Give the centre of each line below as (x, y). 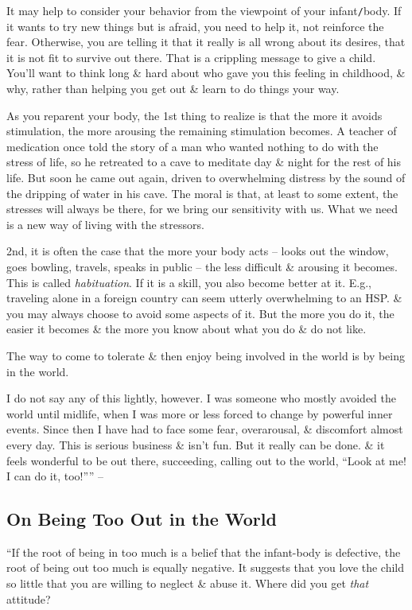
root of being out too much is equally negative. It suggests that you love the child (206, 567)
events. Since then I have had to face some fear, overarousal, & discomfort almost (205, 429)
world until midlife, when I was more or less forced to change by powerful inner (200, 413)
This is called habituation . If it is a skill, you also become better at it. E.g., (189, 282)
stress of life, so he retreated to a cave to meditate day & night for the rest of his (204, 162)
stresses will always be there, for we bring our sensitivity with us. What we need (202, 209)
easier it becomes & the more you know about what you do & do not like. (187, 329)
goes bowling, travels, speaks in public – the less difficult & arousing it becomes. (202, 266)
